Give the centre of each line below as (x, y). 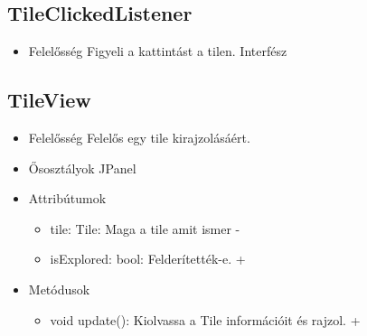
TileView (49, 100)
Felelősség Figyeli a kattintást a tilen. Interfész (158, 51)
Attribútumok (67, 198)
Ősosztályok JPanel (82, 168)
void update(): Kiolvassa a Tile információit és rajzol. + (205, 319)
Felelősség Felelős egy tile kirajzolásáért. (139, 137)
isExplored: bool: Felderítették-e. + (148, 259)
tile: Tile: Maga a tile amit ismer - (145, 228)
